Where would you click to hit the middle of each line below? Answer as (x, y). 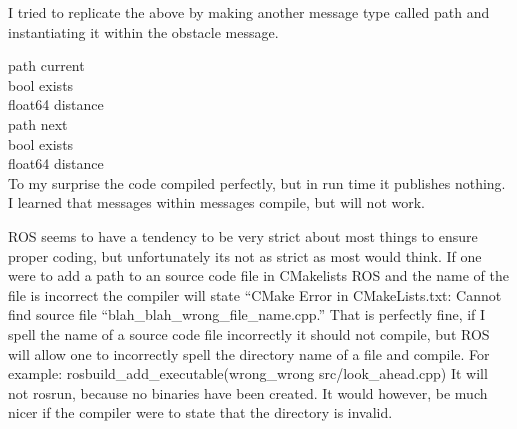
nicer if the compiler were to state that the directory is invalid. (200, 412)
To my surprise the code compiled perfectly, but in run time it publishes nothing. (257, 182)
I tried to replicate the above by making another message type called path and (249, 12)
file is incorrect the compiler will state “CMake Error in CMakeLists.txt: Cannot (255, 294)
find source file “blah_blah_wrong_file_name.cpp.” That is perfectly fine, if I (247, 314)
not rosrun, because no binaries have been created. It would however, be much (248, 392)
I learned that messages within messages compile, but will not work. (216, 202)
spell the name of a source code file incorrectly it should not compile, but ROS (249, 333)
